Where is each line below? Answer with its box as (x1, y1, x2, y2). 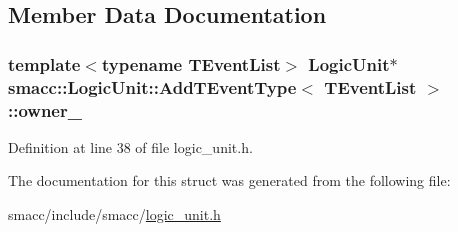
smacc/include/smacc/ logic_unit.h (8, 204, 221, 225)
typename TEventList (101, 51, 281, 76)
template (8, 51, 81, 76)
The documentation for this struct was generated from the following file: (8, 170, 451, 191)
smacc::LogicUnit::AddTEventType (8, 74, 297, 99)
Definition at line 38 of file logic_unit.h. (8, 136, 253, 157)
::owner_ (8, 97, 82, 122)
